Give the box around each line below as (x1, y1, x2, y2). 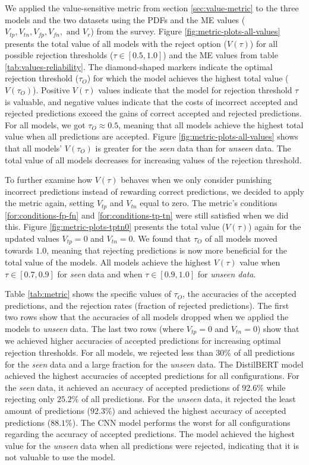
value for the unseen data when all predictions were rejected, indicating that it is (5, 439, 299, 451)
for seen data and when (57, 267, 143, 280)
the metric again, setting (5, 197, 94, 209)
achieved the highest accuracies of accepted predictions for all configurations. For (5, 369, 299, 382)
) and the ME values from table (163, 49, 278, 61)
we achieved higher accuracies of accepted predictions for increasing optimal (5, 334, 281, 347)
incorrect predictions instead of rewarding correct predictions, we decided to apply (5, 185, 304, 197)
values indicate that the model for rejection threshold (98, 84, 292, 96)
